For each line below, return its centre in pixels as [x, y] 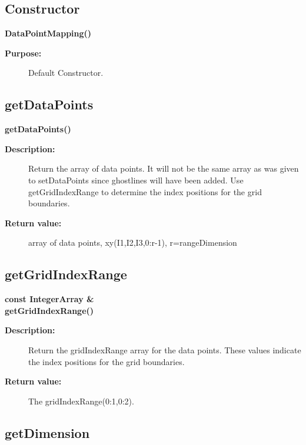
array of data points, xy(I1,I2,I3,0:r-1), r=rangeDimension [133, 242]
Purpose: [23, 53]
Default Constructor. [66, 73]
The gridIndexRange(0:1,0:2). [81, 401]
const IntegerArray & [49, 299]
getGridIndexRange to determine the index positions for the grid [145, 191]
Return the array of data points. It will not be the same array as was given [164, 168]
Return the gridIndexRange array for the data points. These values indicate [165, 349]
